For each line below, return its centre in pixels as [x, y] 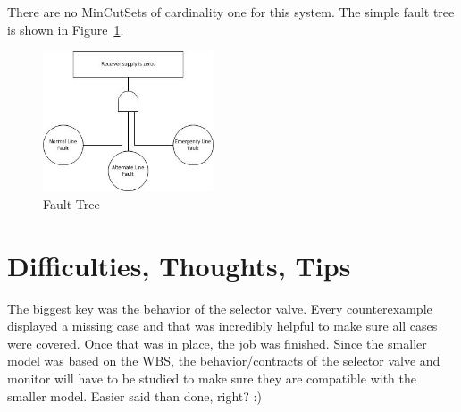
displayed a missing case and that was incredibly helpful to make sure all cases [222, 326]
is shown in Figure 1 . [66, 29]
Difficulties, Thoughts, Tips [179, 265]
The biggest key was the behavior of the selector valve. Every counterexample [220, 308]
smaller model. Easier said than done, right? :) [134, 395]
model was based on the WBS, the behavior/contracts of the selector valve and [224, 361]
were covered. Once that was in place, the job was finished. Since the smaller [217, 343]
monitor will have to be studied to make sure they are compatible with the [212, 378]
